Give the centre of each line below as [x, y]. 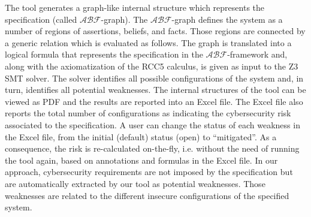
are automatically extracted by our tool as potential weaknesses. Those [135, 183]
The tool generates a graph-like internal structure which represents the [135, 7]
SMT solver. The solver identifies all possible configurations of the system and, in [154, 78]
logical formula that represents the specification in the [104, 54]
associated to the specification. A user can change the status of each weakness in [153, 124]
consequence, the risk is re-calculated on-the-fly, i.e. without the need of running [152, 148]
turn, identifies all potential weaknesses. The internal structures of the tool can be [155, 90]
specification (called [41, 19]
